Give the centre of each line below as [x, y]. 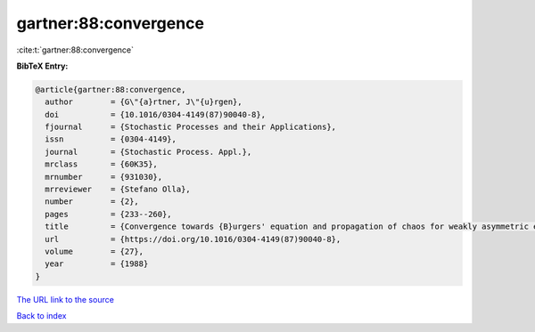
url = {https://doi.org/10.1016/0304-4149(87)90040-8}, [193, 239]
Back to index [41, 316]
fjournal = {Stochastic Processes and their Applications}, [191, 127]
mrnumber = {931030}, [104, 177]
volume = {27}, [95, 251]
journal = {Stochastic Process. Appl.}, [148, 152]
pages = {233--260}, [109, 214]
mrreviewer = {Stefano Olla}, [118, 190]
